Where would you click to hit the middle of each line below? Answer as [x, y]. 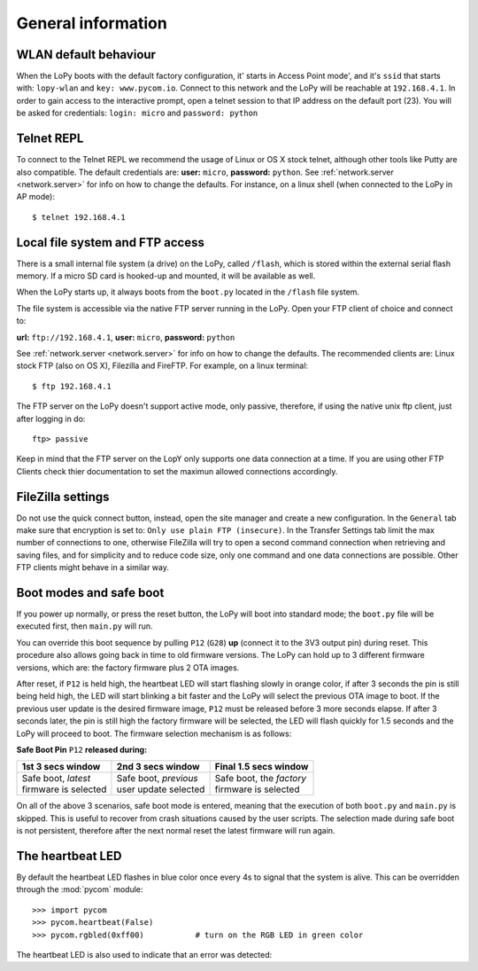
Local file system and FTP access [111, 243]
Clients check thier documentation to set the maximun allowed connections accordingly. [177, 471]
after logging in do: [51, 419]
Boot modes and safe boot [90, 593]
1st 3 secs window [61, 767]
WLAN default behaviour [86, 55]
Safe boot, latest [56, 779]
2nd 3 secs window [158, 767]
